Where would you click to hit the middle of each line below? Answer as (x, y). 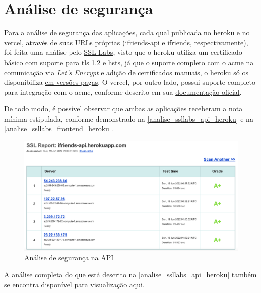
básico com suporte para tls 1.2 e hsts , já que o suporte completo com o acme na (129, 62)
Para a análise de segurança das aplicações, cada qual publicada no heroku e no (127, 33)
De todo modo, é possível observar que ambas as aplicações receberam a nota (123, 109)
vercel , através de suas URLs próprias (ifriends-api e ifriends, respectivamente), (126, 42)
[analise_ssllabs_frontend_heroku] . (59, 128)
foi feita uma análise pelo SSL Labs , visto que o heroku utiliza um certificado (123, 52)
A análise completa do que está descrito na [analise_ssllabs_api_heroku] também (130, 275)
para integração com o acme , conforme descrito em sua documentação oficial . (123, 92)
